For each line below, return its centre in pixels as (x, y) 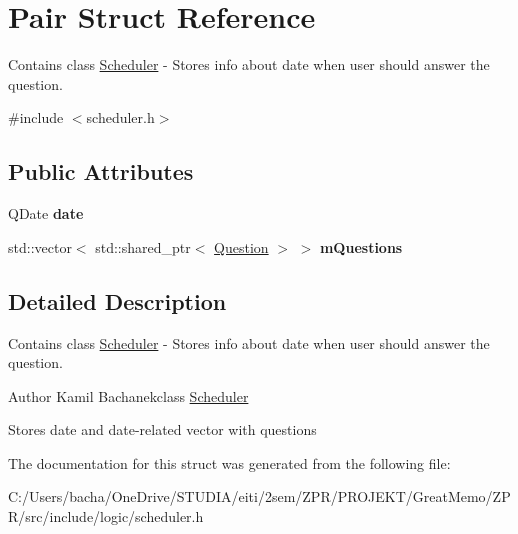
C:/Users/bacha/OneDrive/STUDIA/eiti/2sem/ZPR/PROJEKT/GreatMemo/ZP (259, 496)
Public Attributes (101, 171)
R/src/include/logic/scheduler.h (106, 516)
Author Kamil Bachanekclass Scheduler (128, 395)
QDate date (46, 213)
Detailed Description (117, 300)
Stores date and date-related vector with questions (162, 429)
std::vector (40, 246)
